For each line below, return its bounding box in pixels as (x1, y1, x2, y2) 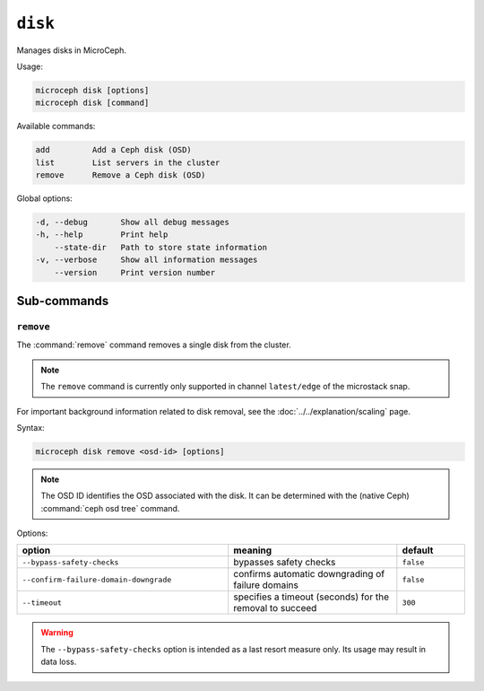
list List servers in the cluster (35, 157, 220, 168)
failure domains (233, 579, 299, 591)
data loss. (40, 656, 77, 668)
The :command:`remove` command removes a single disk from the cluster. (16, 339, 291, 350)
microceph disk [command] (35, 98, 150, 108)
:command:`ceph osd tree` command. (40, 503, 180, 513)
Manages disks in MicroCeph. (16, 45, 127, 56)
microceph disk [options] (35, 85, 150, 95)
